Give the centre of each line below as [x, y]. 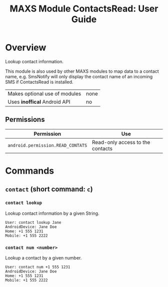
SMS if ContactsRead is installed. [39, 82]
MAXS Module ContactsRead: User [84, 9]
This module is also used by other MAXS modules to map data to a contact [82, 71]
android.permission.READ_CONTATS [47, 145]
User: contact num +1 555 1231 [38, 267]
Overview [26, 48]
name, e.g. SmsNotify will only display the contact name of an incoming [79, 76]
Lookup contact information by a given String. [52, 213]
